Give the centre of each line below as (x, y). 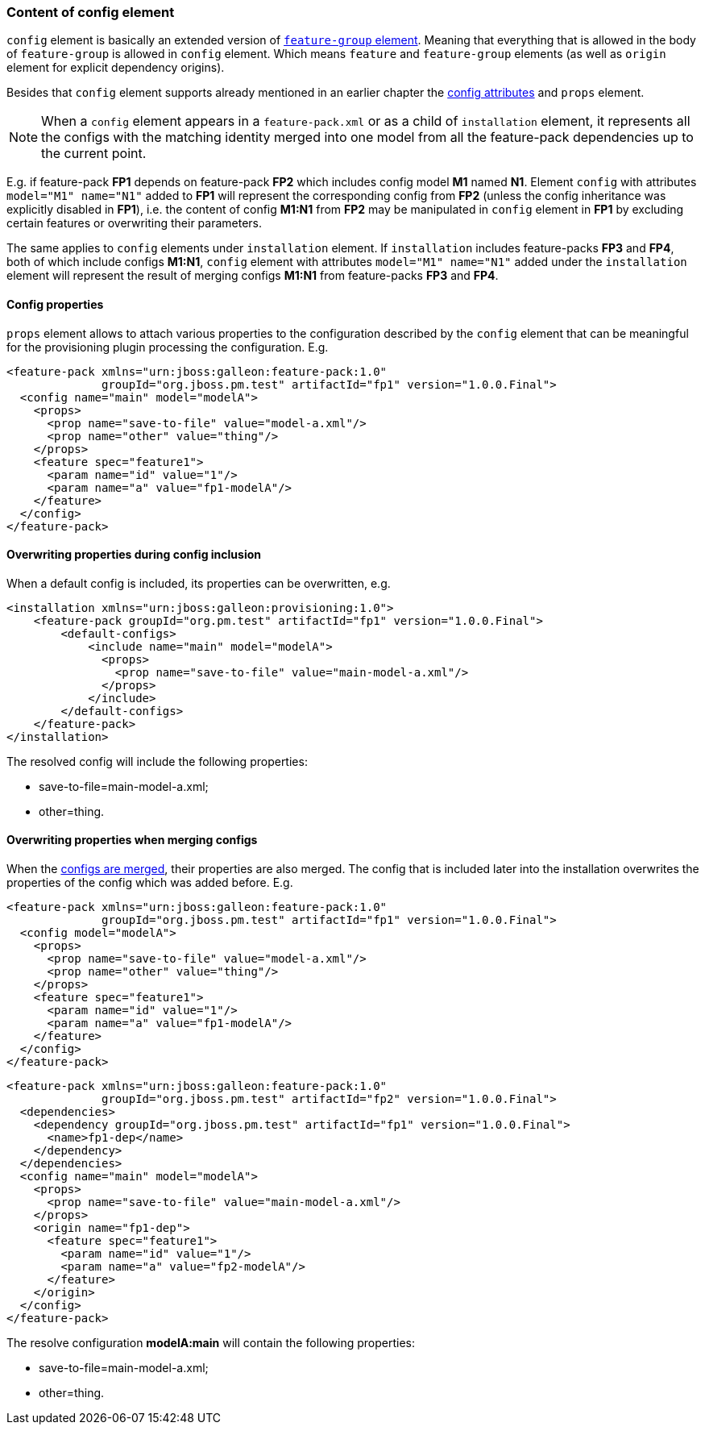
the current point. (94, 154)
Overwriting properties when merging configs (132, 840)
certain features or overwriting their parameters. (135, 223)
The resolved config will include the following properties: (157, 761)
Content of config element (91, 12)
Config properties (55, 304)
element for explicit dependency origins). (116, 68)
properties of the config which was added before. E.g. (150, 883)
